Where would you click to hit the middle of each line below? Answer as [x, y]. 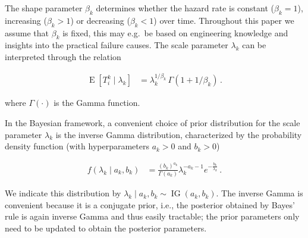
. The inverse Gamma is [260, 193]
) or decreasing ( [100, 20]
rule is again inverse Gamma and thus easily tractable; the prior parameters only [152, 216]
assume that [27, 32]
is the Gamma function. [97, 103]
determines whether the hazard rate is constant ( [185, 8]
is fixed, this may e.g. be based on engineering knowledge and [175, 32]
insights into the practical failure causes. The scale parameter [117, 45]
